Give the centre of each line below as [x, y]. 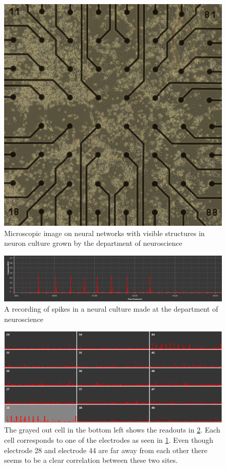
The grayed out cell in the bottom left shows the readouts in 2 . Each [112, 430]
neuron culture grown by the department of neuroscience [93, 243]
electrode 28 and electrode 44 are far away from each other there [106, 450]
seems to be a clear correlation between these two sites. [91, 460]
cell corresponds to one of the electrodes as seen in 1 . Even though [109, 439]
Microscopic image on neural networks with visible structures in [105, 233]
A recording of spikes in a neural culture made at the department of [111, 308]
